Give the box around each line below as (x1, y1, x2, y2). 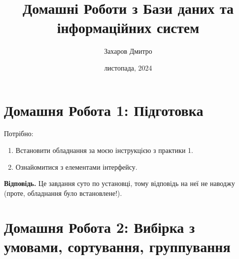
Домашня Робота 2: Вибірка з (4, 217, 195, 237)
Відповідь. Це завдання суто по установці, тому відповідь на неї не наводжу (4, 178, 235, 188)
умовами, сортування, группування (4, 236, 231, 256)
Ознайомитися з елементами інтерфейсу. (15, 161, 137, 172)
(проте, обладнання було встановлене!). (4, 187, 122, 198)
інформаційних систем (57, 17, 200, 37)
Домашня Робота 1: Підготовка (4, 100, 204, 120)
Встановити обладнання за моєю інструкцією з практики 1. (15, 145, 193, 155)
